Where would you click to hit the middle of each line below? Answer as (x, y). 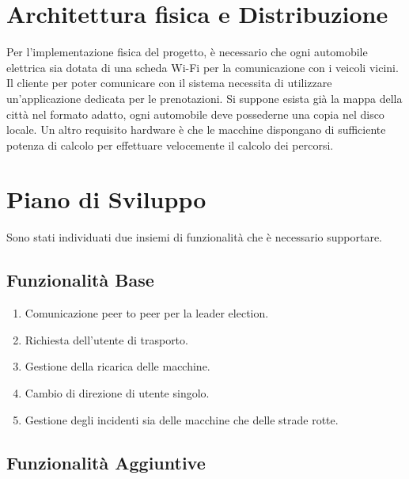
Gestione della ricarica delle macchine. (117, 366)
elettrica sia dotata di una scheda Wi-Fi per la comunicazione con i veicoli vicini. (203, 67)
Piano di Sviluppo (106, 199)
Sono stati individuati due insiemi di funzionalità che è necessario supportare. (194, 237)
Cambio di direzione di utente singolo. (117, 392)
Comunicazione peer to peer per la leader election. (147, 313)
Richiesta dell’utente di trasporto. (106, 339)
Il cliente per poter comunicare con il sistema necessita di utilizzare (169, 83)
